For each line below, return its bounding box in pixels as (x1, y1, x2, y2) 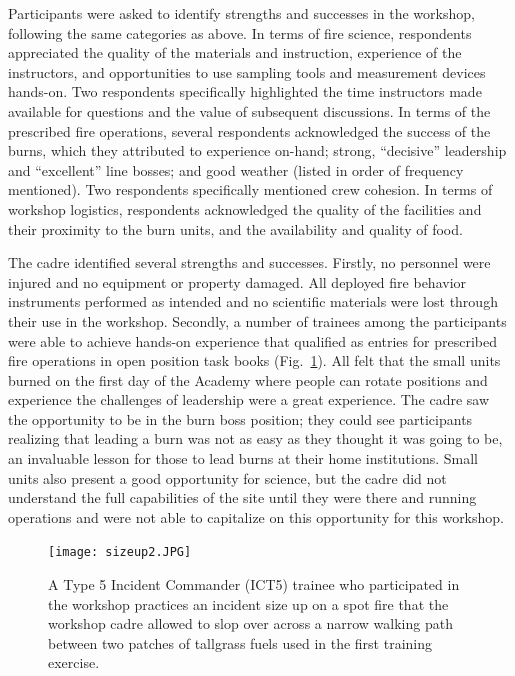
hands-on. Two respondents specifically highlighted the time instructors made (8, 81, 482, 102)
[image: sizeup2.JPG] (48, 545, 192, 560)
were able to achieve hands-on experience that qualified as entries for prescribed (8, 330, 497, 351)
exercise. (48, 652, 100, 673)
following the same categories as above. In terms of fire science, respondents (8, 22, 472, 43)
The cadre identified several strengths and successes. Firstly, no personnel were (8, 252, 491, 273)
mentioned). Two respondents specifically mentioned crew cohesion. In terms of (8, 179, 493, 200)
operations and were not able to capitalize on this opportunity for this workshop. (8, 506, 504, 527)
